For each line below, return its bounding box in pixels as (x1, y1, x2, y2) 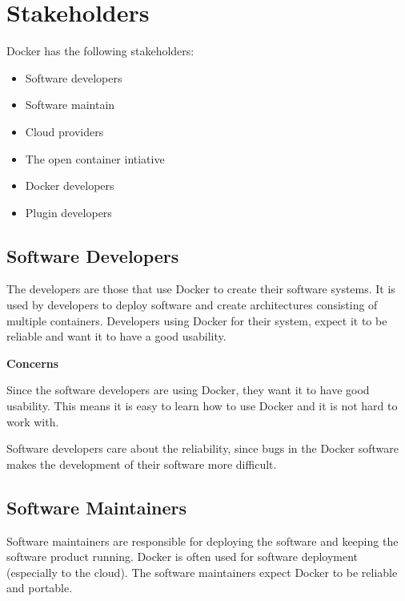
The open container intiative (25, 150, 165, 167)
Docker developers (25, 177, 114, 194)
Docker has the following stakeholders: (6, 42, 194, 59)
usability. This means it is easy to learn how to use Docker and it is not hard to (6, 397, 398, 414)
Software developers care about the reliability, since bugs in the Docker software (6, 440, 399, 457)
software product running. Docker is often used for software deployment (6, 548, 359, 565)
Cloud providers (25, 123, 104, 139)
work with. (6, 413, 59, 430)
